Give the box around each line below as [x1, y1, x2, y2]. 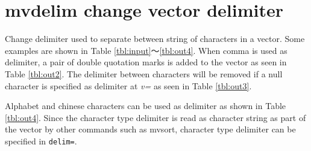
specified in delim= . [5, 134, 77, 147]
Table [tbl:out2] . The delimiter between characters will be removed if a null [5, 67, 283, 80]
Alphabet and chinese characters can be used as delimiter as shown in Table [5, 99, 286, 112]
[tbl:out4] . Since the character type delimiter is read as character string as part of [5, 111, 306, 123]
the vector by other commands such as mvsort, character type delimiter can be [5, 123, 296, 135]
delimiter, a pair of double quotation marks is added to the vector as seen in [5, 56, 287, 68]
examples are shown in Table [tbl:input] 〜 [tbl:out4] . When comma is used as [5, 44, 287, 56]
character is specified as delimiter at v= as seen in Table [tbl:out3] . [5, 79, 252, 92]
